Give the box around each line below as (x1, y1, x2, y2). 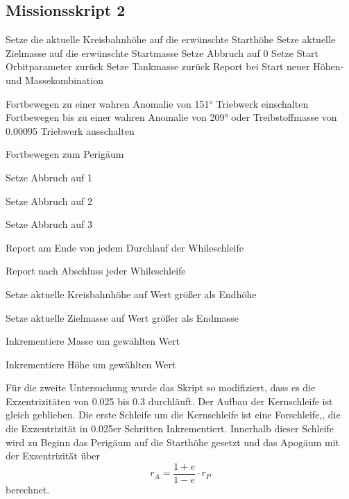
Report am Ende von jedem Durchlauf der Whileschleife (6, 240, 244, 254)
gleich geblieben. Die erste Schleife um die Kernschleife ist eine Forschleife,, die (6, 407, 341, 422)
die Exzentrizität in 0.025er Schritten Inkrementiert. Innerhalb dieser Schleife (6, 421, 334, 436)
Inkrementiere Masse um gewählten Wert (6, 334, 180, 348)
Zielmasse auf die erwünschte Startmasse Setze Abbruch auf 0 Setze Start (6, 45, 318, 60)
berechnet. (6, 482, 50, 496)
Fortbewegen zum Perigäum (6, 147, 124, 161)
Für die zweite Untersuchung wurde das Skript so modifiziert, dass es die (6, 380, 316, 395)
